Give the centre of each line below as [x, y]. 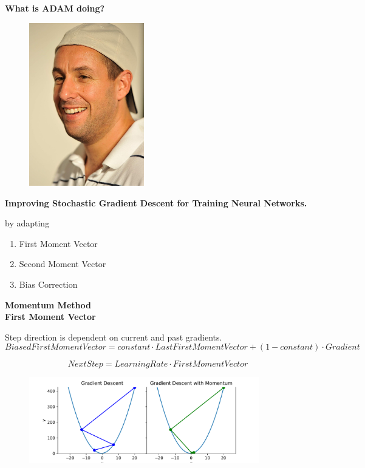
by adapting [27, 223]
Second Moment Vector [63, 264]
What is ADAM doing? [55, 8]
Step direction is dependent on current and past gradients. [114, 337]
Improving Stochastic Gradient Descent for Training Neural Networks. [156, 202]
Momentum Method [48, 304]
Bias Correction [48, 284]
